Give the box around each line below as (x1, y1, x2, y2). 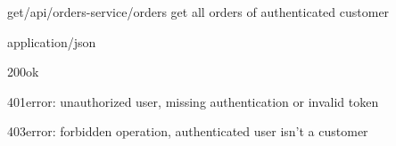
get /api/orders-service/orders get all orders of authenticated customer (7, 3, 390, 20)
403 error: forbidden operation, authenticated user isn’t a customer (7, 122, 368, 141)
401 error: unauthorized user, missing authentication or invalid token (7, 92, 379, 110)
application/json (7, 32, 96, 51)
